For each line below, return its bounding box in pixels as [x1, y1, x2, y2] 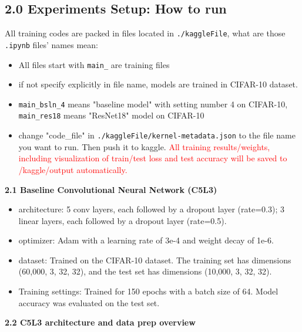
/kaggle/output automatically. [18, 163, 127, 175]
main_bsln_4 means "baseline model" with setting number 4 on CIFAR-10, [18, 97, 288, 110]
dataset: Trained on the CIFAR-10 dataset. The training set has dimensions [18, 253, 291, 266]
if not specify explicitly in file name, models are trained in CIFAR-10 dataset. [18, 78, 298, 90]
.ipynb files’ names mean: [5, 38, 98, 50]
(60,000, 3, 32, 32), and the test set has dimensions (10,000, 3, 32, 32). [18, 265, 272, 277]
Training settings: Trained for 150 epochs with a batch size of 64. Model [18, 285, 278, 297]
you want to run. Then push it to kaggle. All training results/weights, [18, 140, 270, 153]
